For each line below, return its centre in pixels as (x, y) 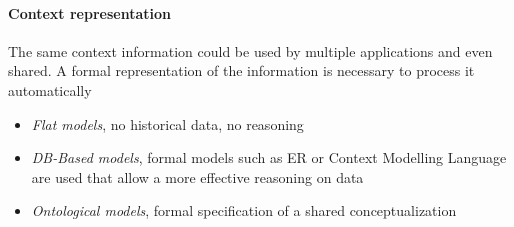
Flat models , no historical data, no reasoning (167, 123)
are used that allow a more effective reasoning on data (197, 176)
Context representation (89, 12)
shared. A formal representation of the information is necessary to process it (241, 70)
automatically (50, 89)
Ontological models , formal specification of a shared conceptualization (244, 210)
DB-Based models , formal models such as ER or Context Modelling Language (269, 157)
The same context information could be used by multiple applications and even (250, 50)
